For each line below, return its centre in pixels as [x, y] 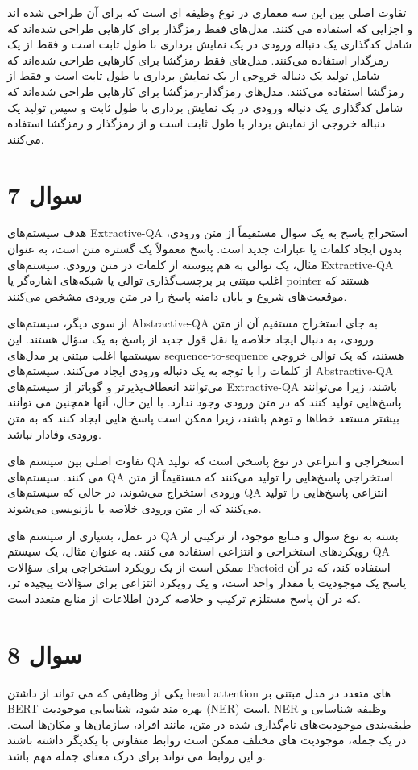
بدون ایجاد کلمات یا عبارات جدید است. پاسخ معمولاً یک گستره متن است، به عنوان [205, 249]
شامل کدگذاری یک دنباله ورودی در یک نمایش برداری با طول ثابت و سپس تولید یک [205, 107]
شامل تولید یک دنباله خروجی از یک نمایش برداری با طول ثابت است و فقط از [194, 75]
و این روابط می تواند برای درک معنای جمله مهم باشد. [137, 756]
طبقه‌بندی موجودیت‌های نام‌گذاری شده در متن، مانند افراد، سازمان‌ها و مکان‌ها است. [209, 724]
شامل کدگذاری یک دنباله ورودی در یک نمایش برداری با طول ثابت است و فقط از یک [210, 44]
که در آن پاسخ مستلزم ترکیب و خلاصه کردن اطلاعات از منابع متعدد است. [184, 598]
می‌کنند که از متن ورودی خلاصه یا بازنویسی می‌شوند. [135, 508]
